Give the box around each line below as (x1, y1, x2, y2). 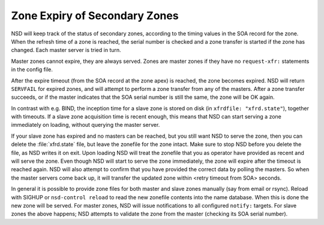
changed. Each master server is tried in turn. (11, 47, 121, 54)
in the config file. (11, 66, 53, 73)
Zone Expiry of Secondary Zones (11, 9, 179, 22)
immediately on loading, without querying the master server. (11, 121, 160, 129)
